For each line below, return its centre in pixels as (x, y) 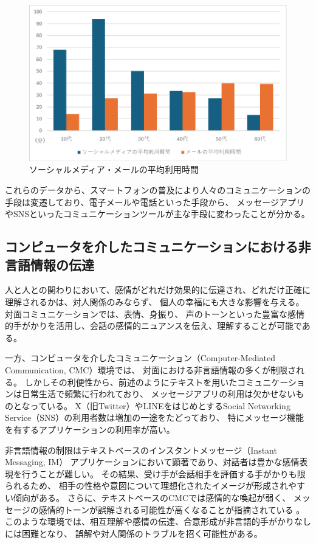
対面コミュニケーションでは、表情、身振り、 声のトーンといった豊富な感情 (155, 313)
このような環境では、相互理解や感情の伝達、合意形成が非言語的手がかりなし (158, 521)
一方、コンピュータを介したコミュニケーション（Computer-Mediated (140, 358)
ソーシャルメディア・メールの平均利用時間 (114, 169)
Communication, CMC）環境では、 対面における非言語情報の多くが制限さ (151, 370)
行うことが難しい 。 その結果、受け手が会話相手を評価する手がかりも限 (163, 473)
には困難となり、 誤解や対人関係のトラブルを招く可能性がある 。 (134, 533)
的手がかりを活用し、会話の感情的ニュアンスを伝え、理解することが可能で (153, 326)
